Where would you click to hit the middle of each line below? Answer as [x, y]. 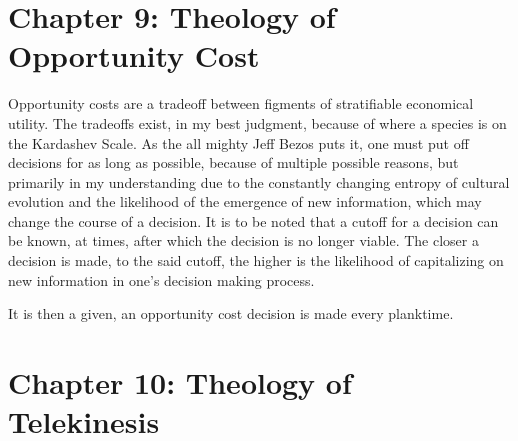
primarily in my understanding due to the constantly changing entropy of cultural [259, 181]
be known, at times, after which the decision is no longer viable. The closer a [243, 240]
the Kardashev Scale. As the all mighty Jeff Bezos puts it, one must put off [238, 142]
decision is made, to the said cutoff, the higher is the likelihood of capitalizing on [256, 260]
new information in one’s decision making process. [161, 279]
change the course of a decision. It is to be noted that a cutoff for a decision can [253, 220]
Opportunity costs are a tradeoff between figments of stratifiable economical [241, 103]
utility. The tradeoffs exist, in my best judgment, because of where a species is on [257, 122]
